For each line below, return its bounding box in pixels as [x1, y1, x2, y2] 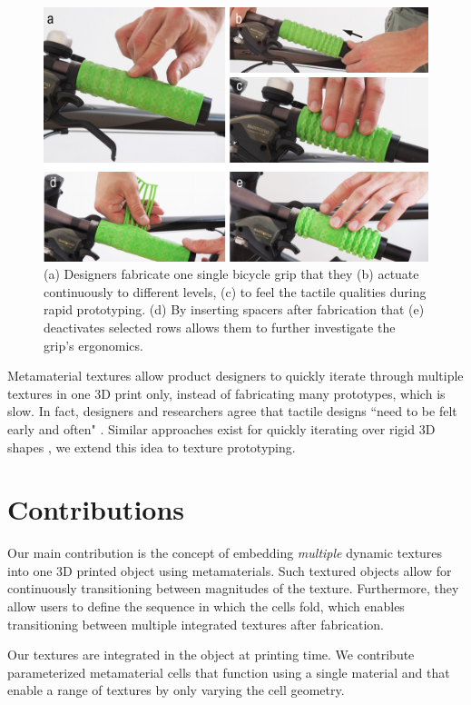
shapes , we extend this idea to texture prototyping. [7, 437, 296, 456]
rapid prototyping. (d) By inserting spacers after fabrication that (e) [44, 300, 425, 319]
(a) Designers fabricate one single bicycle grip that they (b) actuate [44, 264, 419, 283]
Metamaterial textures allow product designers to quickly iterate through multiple [7, 366, 464, 385]
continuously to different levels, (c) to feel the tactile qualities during [44, 282, 427, 301]
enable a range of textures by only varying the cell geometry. [7, 680, 345, 700]
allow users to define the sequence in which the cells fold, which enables [7, 597, 405, 615]
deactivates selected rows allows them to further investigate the [44, 317, 396, 336]
